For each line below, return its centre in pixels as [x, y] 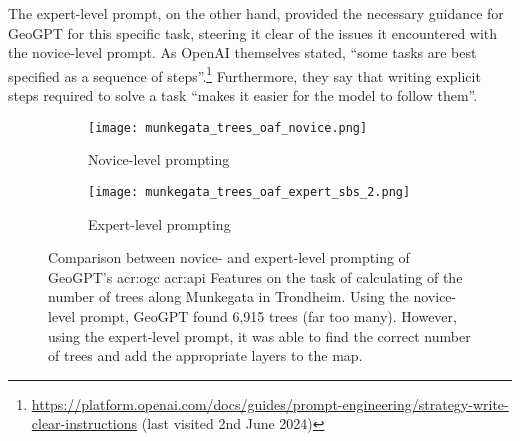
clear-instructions [84, 423]
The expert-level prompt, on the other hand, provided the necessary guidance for [256, 13]
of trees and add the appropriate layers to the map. [205, 355]
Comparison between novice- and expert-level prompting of [229, 257]
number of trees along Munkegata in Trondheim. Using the [228, 296]
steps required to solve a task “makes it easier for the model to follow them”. [243, 95]
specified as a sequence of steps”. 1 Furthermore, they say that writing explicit [244, 74]
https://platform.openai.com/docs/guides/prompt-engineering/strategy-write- [270, 403]
